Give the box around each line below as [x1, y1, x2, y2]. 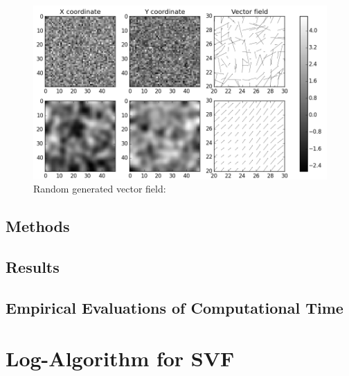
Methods [6, 215, 70, 237]
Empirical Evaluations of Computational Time [6, 296, 343, 318]
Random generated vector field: [33, 181, 166, 196]
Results [6, 256, 60, 278]
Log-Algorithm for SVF [6, 344, 235, 373]
